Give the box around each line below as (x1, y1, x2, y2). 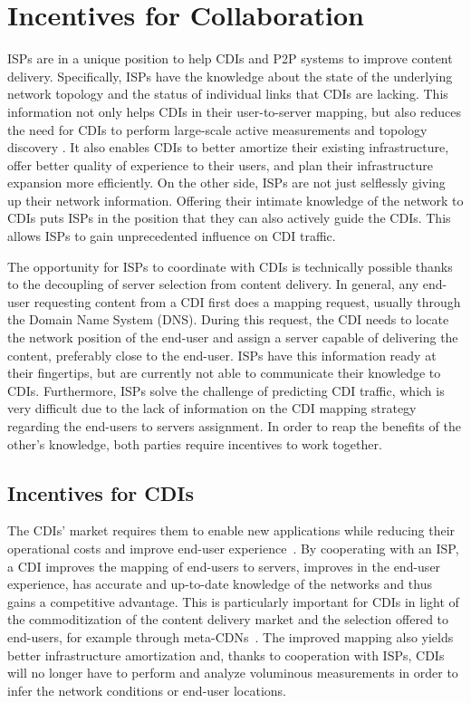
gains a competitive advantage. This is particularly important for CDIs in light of (7, 592, 459, 611)
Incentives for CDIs (7, 478, 195, 506)
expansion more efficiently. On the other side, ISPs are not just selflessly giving (7, 173, 446, 192)
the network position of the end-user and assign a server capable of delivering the (7, 328, 458, 347)
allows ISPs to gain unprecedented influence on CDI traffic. (7, 226, 336, 246)
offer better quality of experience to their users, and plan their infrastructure (7, 155, 434, 174)
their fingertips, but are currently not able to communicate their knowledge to (7, 363, 441, 382)
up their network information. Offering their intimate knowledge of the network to (7, 190, 464, 209)
